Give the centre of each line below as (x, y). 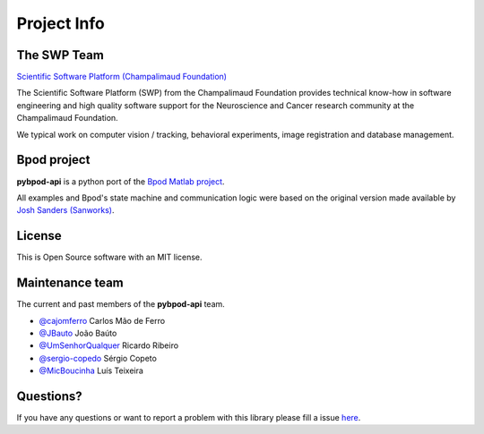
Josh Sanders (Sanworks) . (65, 210)
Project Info (60, 23)
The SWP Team (60, 55)
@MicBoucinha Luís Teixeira (91, 370)
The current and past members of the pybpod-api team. (121, 304)
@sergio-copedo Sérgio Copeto (98, 358)
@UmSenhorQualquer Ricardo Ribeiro (109, 345)
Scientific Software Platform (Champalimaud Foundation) (122, 77)
